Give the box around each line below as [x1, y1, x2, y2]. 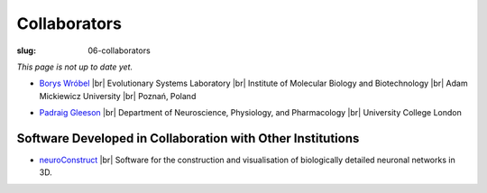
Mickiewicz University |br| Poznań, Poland [39, 90, 197, 101]
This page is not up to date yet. [16, 61, 133, 72]
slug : [16, 45, 36, 56]
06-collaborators [87, 45, 151, 56]
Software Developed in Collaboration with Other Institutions [16, 131, 360, 146]
